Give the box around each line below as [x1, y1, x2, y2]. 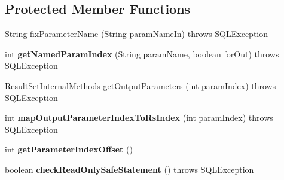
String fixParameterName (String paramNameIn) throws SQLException [5, 28, 268, 40]
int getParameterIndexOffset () [5, 143, 133, 155]
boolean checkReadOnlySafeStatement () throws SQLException [5, 163, 254, 175]
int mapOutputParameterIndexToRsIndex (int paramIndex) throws [5, 111, 273, 124]
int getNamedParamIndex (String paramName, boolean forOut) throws [5, 47, 279, 60]
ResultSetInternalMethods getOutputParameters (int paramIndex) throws [5, 79, 276, 91]
